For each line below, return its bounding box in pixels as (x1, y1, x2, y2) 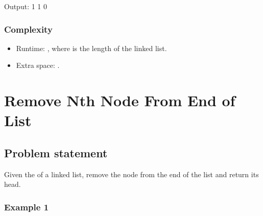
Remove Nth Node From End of (4, 90, 235, 111)
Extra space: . (16, 60, 60, 70)
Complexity (4, 22, 53, 35)
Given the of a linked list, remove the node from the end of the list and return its (4, 169, 259, 179)
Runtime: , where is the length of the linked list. (16, 42, 167, 53)
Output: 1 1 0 (4, 1, 47, 11)
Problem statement (4, 145, 108, 160)
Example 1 (4, 200, 49, 213)
